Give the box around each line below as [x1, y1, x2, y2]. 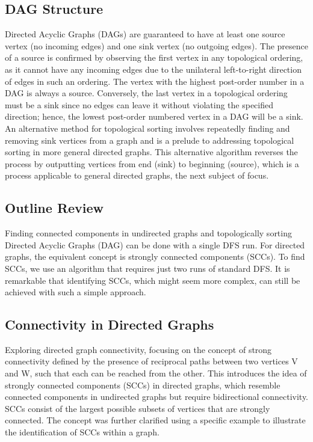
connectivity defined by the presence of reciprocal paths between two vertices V [5, 355, 298, 367]
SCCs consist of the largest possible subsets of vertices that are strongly [5, 402, 270, 414]
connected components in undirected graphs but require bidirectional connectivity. [5, 390, 309, 403]
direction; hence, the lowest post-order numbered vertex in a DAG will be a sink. [5, 110, 303, 123]
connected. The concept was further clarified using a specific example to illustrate [5, 414, 306, 426]
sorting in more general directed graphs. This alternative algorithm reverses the [5, 146, 298, 158]
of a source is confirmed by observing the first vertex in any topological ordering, [5, 51, 303, 64]
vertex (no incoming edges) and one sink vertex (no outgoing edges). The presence [5, 39, 308, 52]
